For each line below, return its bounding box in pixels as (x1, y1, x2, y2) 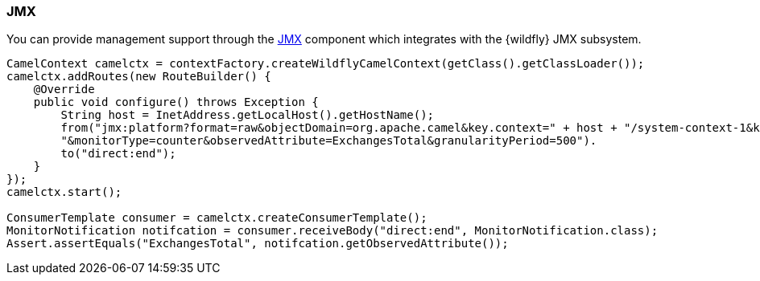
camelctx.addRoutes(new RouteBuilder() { (6, 70, 271, 83)
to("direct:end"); (60, 147, 176, 161)
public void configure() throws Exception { (33, 96, 319, 109)
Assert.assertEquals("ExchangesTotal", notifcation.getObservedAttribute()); (6, 237, 509, 250)
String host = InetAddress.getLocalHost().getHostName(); (60, 108, 435, 122)
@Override (33, 83, 95, 96)
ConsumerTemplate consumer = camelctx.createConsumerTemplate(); (6, 211, 427, 225)
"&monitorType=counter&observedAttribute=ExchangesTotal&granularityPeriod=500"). (60, 134, 597, 148)
